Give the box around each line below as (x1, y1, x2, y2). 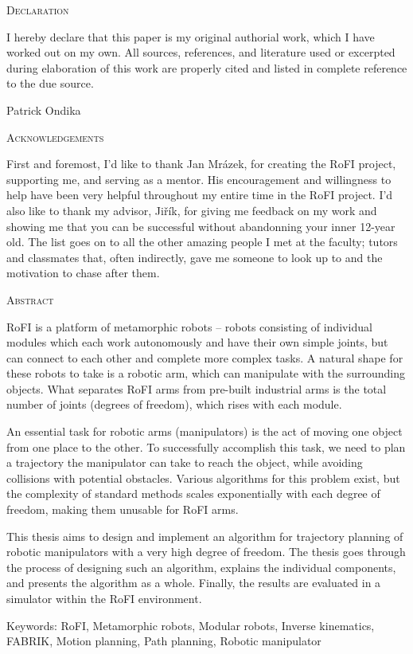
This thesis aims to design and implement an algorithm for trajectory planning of (6, 527, 403, 544)
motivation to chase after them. (6, 264, 160, 281)
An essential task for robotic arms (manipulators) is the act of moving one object (6, 423, 403, 440)
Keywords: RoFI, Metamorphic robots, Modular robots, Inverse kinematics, (6, 617, 375, 633)
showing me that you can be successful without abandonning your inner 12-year (6, 217, 395, 234)
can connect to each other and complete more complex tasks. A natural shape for (6, 349, 403, 366)
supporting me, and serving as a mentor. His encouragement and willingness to (6, 170, 392, 187)
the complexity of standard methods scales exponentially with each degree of (6, 485, 380, 502)
